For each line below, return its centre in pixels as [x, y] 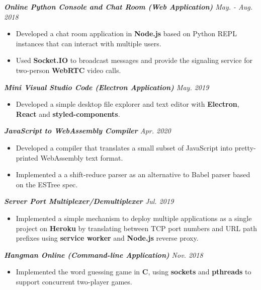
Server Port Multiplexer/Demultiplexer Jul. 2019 [89, 201]
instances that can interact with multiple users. [89, 43]
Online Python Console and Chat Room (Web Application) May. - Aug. [128, 7]
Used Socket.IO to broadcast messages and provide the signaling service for [134, 60]
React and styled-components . [68, 114]
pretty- [245, 147]
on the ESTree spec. [47, 184]
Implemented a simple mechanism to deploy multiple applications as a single [134, 218]
